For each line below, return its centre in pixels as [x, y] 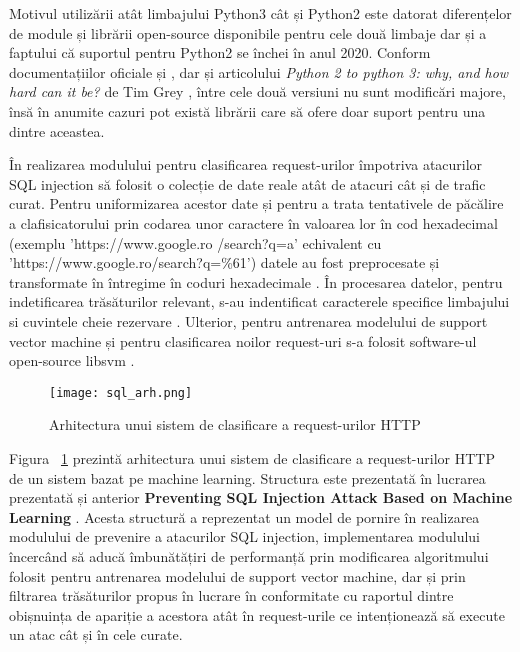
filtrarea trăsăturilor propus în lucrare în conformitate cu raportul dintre [231, 595]
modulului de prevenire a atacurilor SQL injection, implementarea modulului [245, 536]
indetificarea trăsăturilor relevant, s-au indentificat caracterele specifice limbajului [259, 301]
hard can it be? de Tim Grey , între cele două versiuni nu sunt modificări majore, [257, 91]
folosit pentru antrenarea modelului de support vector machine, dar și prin [237, 575]
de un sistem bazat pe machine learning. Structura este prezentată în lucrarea [247, 477]
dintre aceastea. [57, 130]
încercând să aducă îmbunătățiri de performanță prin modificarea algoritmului [249, 555]
